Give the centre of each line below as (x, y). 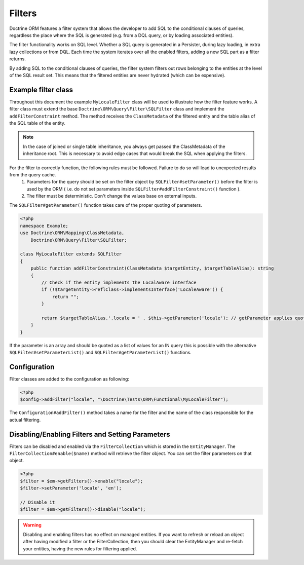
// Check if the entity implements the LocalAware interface (119, 282)
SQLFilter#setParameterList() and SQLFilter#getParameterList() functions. (101, 353)
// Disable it (37, 502)
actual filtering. (25, 420)
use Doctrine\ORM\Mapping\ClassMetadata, (72, 233)
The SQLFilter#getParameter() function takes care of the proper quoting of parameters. (106, 205)
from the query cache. (33, 174)
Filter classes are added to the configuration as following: (69, 379)
